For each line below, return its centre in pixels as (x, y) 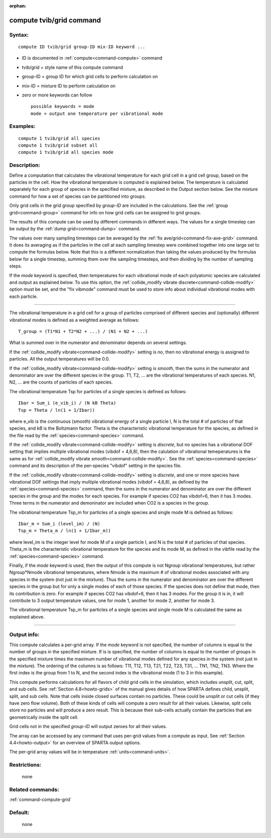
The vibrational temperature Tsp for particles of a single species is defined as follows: (98, 391)
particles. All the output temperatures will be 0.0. (59, 359)
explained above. (27, 617)
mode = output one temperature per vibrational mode (97, 113)
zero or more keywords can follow (57, 95)
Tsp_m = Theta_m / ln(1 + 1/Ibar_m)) (65, 531)
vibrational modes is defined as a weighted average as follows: (74, 320)
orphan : (18, 6)
